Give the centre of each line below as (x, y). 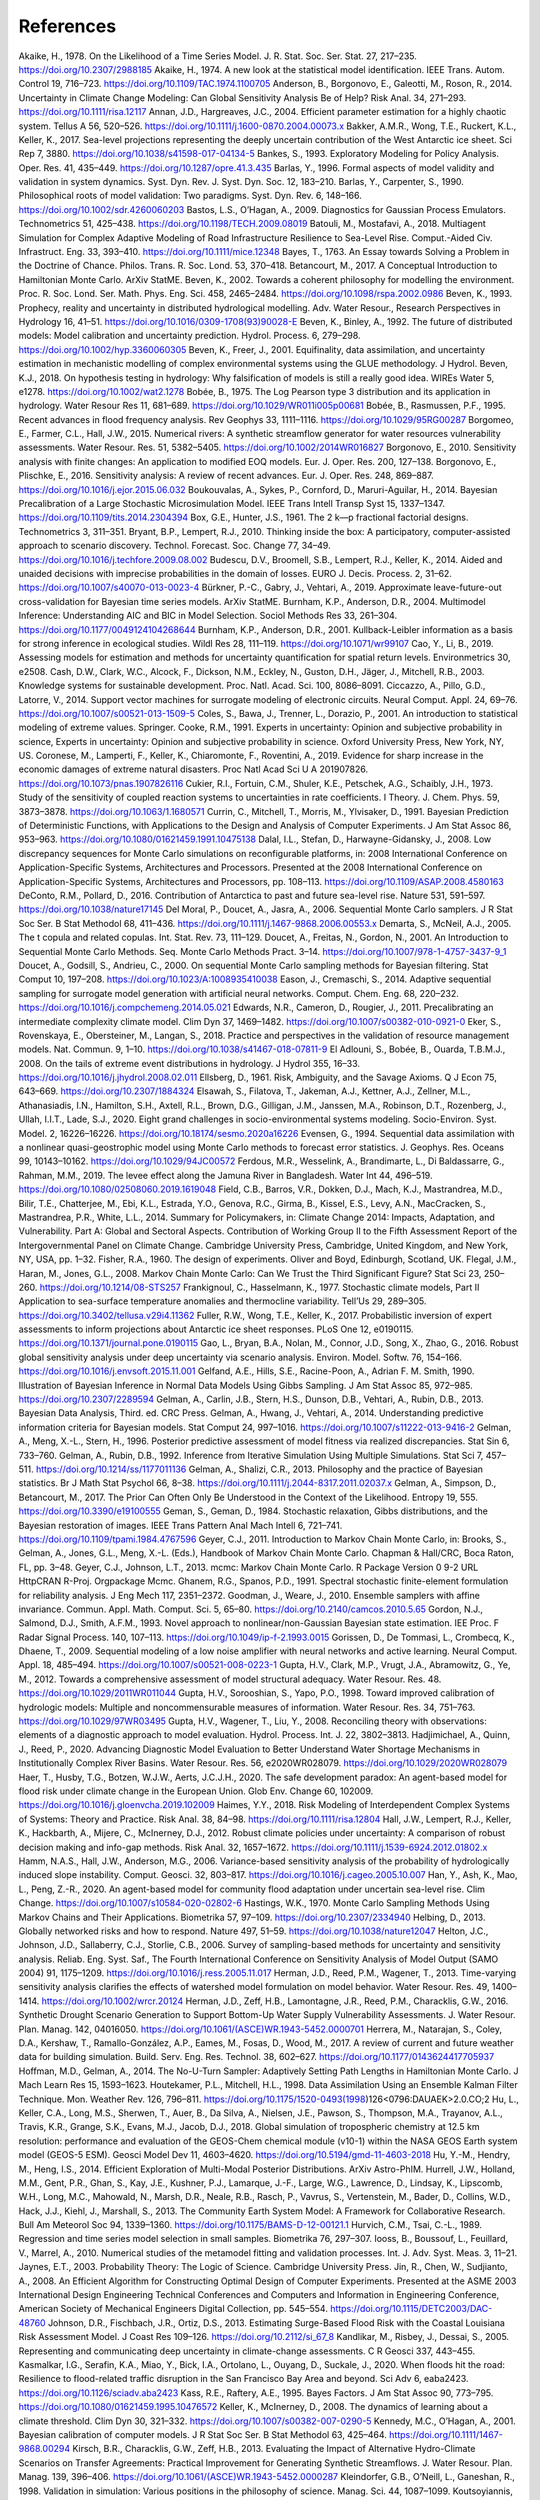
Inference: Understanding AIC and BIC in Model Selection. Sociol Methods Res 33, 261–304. (208, 616)
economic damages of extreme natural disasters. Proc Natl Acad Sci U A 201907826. (193, 769)
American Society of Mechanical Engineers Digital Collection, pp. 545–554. (173, 2309)
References (67, 26)
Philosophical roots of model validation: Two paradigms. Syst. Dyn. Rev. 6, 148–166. (190, 196)
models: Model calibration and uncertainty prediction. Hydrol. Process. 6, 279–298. (189, 336)
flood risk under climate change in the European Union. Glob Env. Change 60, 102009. (196, 1791)
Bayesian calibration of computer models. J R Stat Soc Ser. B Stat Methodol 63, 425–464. (202, 2434)
